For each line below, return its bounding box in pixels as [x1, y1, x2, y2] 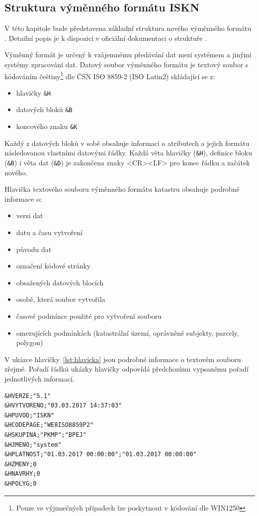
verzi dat [16, 210, 43, 221]
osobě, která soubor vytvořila [16, 294, 105, 304]
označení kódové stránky [16, 260, 91, 271]
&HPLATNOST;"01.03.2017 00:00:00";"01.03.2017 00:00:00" [4, 451, 197, 458]
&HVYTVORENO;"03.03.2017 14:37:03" [4, 402, 122, 409]
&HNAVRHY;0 [4, 470, 40, 478]
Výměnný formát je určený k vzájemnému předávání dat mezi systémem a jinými [4, 49, 252, 60]
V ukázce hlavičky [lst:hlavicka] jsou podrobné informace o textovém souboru [4, 354, 241, 364]
